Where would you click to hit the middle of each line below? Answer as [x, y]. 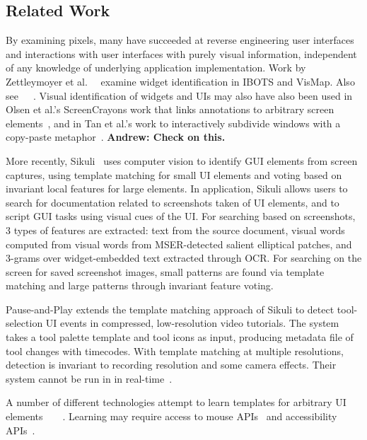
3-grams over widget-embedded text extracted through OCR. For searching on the [184, 258]
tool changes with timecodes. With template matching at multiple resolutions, [175, 351]
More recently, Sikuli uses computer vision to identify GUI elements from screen [182, 160]
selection [24, 323]
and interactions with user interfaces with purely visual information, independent [181, 53]
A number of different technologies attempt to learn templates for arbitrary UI [176, 402]
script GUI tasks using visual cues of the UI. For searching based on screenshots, [181, 216]
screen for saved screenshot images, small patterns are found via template [165, 271]
